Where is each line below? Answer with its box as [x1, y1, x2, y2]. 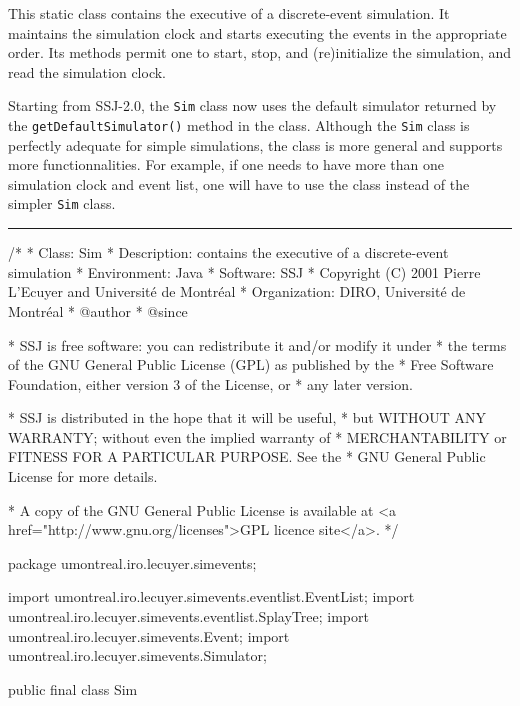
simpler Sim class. [8, 193, 116, 214]
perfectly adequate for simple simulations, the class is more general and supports [8, 134, 503, 155]
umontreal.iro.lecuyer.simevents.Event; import [8, 625, 290, 646]
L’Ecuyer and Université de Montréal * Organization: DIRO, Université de [8, 281, 466, 302]
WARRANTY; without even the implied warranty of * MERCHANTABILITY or [8, 426, 507, 447]
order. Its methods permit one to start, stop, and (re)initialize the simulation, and [8, 42, 512, 63]
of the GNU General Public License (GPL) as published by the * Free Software [8, 354, 494, 375]
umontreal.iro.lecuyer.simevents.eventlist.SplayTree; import [8, 606, 369, 627]
